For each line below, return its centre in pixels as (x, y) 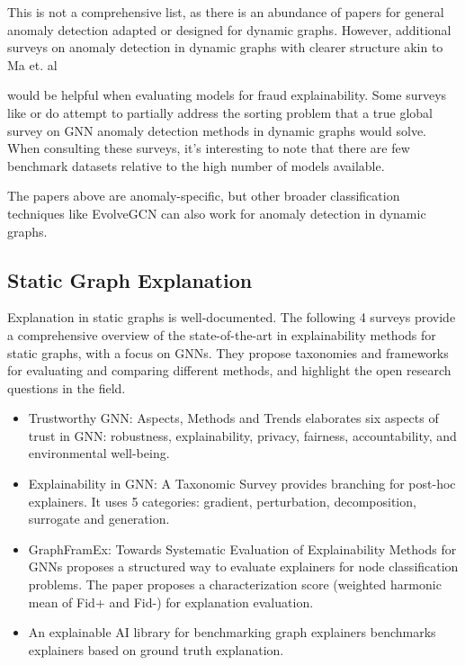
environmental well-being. (99, 453)
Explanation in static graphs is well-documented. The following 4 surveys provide (232, 317)
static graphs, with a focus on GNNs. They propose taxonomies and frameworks (228, 352)
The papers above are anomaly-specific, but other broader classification (204, 196)
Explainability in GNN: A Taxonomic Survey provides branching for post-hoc (242, 484)
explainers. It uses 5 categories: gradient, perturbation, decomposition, (222, 501)
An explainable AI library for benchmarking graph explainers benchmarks (232, 632)
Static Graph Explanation (130, 279)
